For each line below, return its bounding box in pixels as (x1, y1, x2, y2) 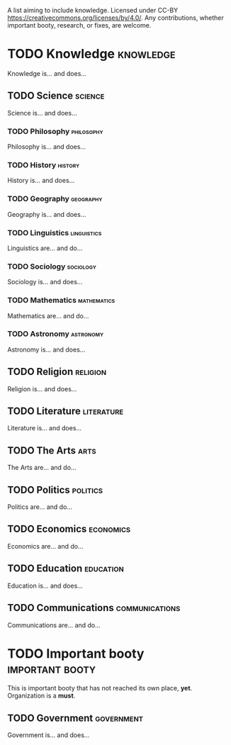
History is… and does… (7, 177, 75, 185)
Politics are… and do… (7, 503, 73, 511)
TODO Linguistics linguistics (7, 228, 102, 237)
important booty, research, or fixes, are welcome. (7, 21, 152, 29)
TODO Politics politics (7, 483, 103, 495)
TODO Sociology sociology (7, 262, 97, 271)
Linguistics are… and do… (7, 244, 83, 252)
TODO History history (7, 159, 80, 169)
